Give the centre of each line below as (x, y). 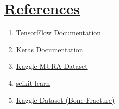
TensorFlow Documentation (58, 32)
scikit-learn (33, 83)
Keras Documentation (49, 49)
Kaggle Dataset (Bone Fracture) (65, 100)
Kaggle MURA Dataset (52, 66)
